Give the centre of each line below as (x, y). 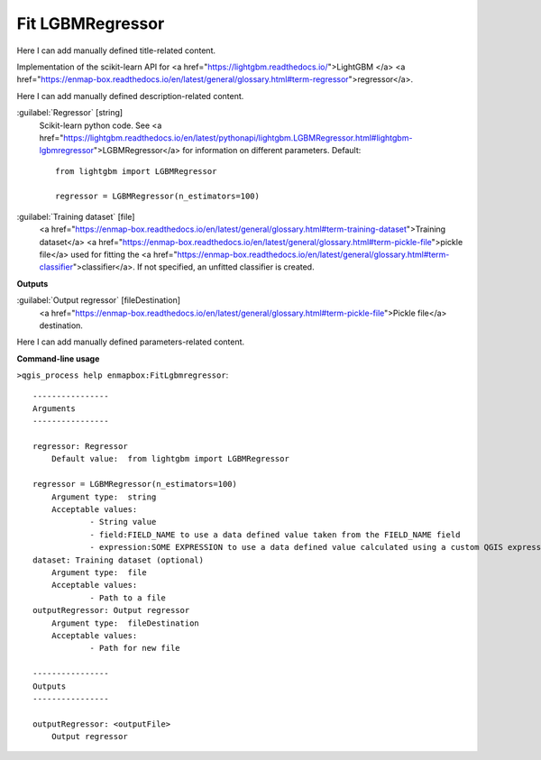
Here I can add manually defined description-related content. (130, 96)
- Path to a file (128, 598)
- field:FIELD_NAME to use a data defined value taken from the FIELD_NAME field (275, 535)
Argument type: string (104, 497)
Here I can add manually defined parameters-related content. (131, 342)
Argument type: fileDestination (125, 623)
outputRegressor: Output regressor (111, 610)
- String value (123, 522)
